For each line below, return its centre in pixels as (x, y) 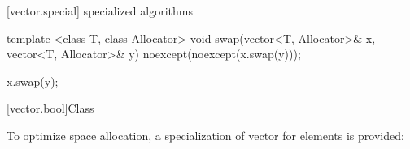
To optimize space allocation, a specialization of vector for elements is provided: (205, 135)
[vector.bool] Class (50, 108)
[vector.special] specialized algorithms (100, 11)
